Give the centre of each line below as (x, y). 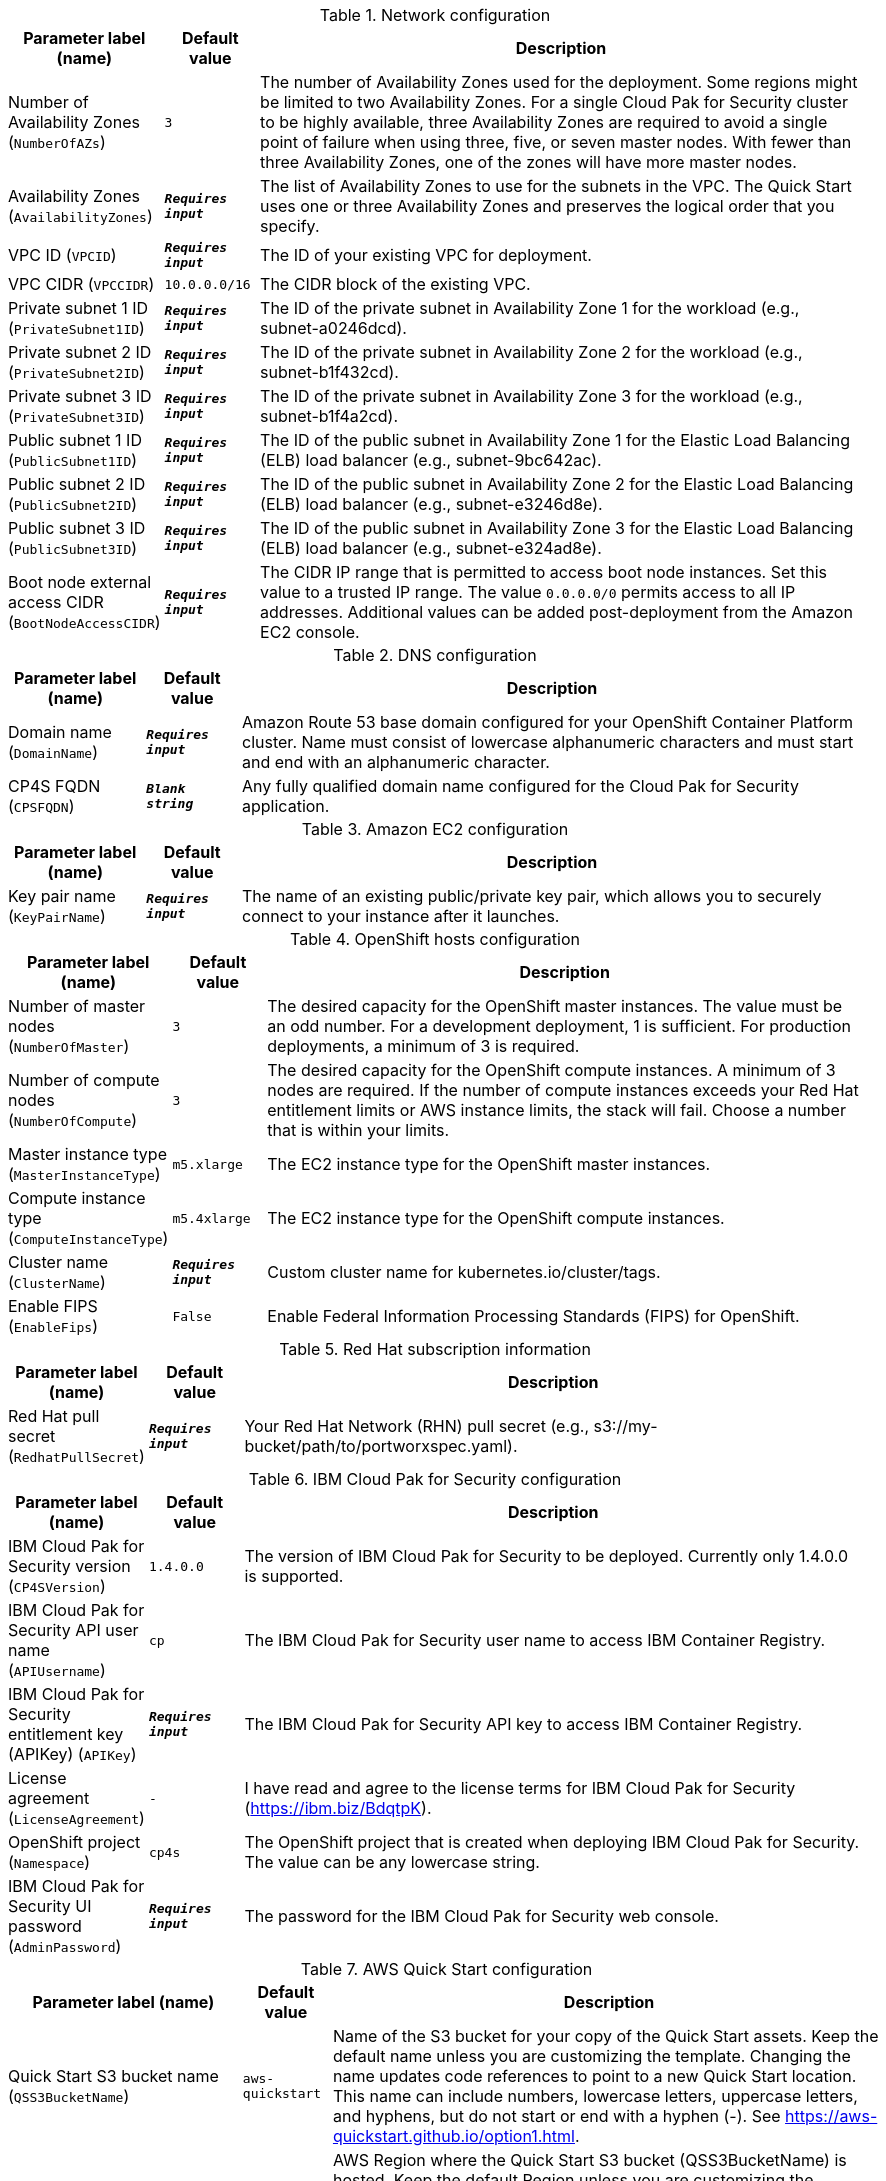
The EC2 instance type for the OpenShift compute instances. (496, 1218)
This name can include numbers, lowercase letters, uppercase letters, (595, 2096)
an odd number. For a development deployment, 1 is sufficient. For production (559, 1026)
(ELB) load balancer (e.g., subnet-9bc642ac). (431, 460)
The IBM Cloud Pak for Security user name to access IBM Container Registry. (535, 1640)
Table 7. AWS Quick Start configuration (446, 1969)
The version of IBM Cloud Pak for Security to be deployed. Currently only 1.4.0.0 (546, 1556)
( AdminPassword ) (65, 1946)
